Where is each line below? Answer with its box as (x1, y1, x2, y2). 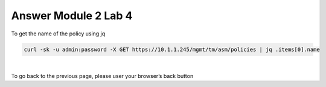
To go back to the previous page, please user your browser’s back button (11, 72, 194, 79)
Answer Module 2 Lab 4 (11, 9, 133, 22)
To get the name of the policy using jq (11, 30, 106, 37)
